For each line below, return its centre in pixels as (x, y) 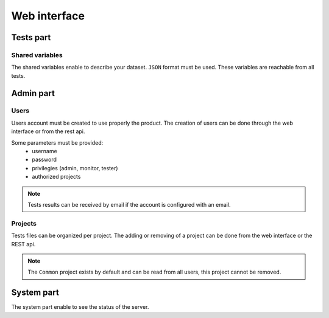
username (44, 151)
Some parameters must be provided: (57, 142)
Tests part (31, 37)
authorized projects (56, 177)
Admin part (33, 93)
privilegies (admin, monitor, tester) (75, 168)
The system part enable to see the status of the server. (80, 307)
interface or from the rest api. (48, 131)
